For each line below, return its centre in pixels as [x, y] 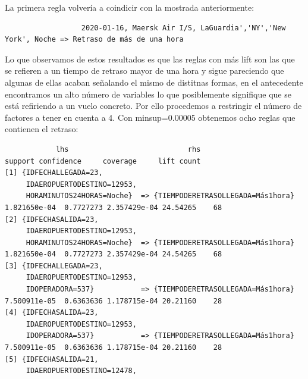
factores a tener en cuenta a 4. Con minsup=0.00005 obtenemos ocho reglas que [150, 117]
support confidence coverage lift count [103, 161]
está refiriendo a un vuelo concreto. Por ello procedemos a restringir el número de [153, 106]
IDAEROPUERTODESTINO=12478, [81, 371]
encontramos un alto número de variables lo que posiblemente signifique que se [148, 94]
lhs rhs [128, 149]
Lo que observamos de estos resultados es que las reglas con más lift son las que [150, 59]
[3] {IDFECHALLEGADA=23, [54, 266]
